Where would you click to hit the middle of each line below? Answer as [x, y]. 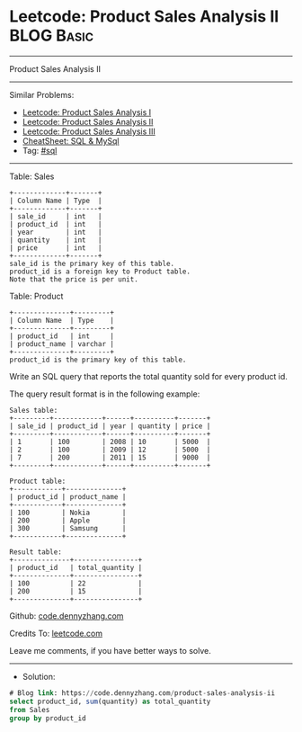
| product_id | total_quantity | [76, 567]
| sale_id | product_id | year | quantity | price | [110, 426]
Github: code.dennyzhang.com [67, 616]
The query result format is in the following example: [105, 394]
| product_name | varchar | [62, 344]
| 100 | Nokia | [68, 513]
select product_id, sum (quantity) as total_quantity [110, 701]
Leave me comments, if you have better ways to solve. [110, 650]
